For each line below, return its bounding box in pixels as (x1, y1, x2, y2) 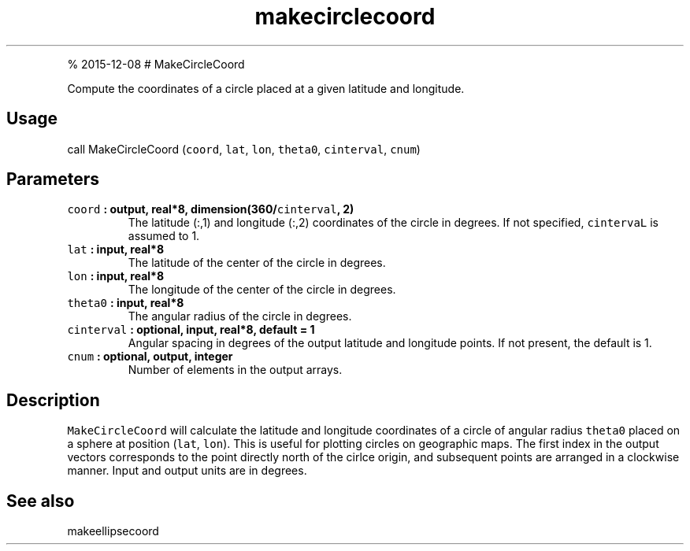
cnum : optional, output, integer (67, 349, 233, 364)
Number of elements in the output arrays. (128, 363, 343, 377)
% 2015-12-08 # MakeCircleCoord (67, 57, 245, 71)
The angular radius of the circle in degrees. (128, 309, 352, 324)
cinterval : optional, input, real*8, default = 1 (67, 323, 315, 337)
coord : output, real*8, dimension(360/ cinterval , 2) (67, 202, 354, 216)
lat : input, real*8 (67, 242, 165, 257)
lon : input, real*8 (67, 269, 165, 283)
